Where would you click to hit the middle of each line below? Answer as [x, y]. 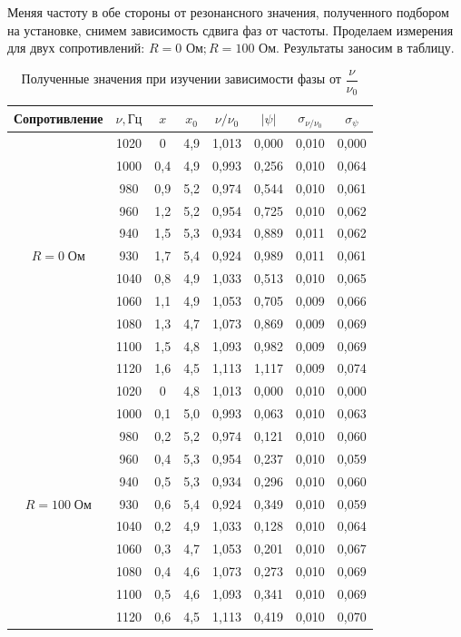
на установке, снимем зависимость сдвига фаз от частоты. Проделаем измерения [230, 29]
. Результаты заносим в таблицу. [365, 48]
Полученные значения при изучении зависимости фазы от [181, 78]
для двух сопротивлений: [76, 48]
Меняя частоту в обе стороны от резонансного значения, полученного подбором [228, 12]
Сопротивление [59, 118]
